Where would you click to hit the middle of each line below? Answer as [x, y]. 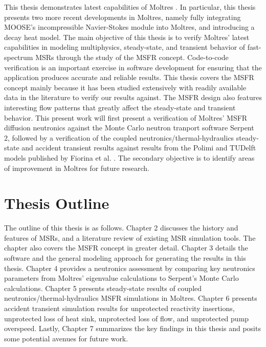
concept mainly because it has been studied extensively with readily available [125, 87]
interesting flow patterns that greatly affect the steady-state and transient [120, 107]
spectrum [19, 57]
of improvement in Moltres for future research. [77, 168]
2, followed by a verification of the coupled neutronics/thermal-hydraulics [119, 137]
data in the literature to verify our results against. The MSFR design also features [133, 97]
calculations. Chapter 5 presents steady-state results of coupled [103, 288]
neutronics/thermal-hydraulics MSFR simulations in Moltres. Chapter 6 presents [131, 298]
